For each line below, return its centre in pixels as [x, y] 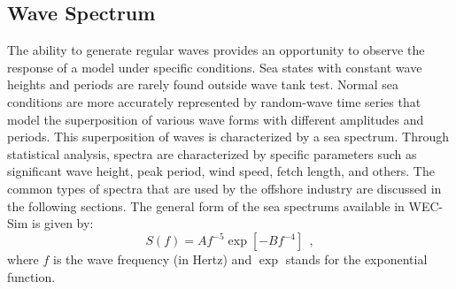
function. [31, 276]
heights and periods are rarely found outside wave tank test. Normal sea [203, 84]
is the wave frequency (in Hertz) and [153, 259]
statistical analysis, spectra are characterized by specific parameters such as [212, 153]
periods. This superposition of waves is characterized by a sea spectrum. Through [228, 137]
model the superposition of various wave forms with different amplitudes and [216, 119]
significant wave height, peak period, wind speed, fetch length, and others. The [221, 171]
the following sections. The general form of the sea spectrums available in [206, 205]
